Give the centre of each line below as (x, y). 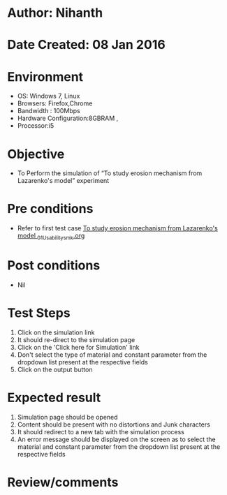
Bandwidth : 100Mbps (49, 111)
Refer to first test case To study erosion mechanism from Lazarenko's (118, 228)
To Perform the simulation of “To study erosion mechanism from (110, 173)
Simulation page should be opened (67, 417)
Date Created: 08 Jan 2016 (86, 45)
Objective (36, 154)
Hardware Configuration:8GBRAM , (68, 118)
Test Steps (39, 313)
